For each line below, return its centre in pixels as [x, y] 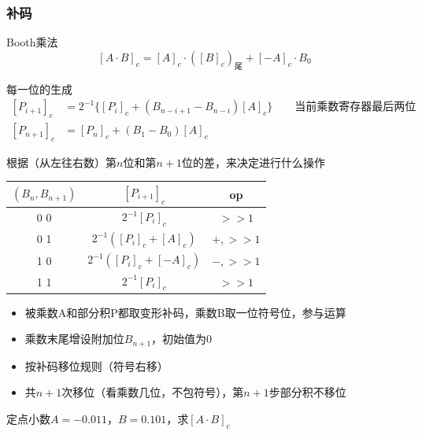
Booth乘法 [32, 42]
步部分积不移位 [307, 392]
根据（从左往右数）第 [61, 162]
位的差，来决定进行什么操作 [253, 162]
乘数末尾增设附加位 [74, 339]
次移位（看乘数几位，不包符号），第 [153, 392]
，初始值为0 [182, 339]
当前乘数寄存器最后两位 [355, 107]
